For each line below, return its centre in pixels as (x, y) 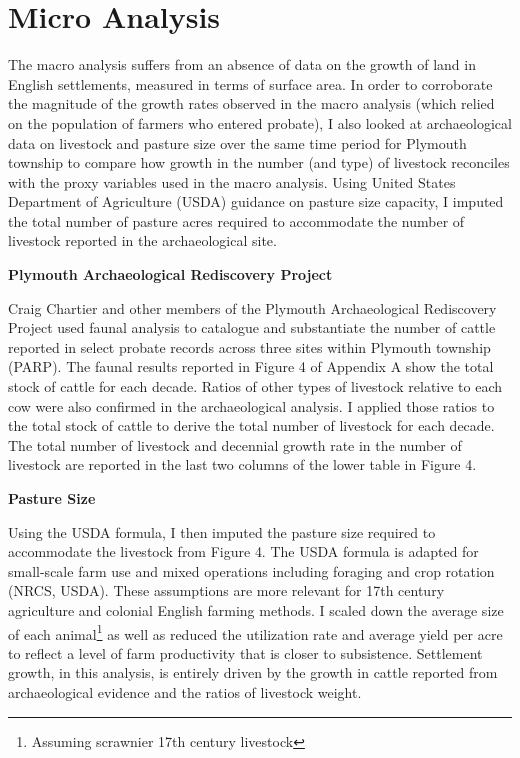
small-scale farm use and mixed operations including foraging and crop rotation (251, 570)
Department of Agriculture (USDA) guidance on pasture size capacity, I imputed (256, 201)
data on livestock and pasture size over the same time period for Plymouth (237, 142)
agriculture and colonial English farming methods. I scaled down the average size (256, 609)
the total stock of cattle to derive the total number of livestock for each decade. (251, 425)
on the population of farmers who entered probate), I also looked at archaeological (260, 122)
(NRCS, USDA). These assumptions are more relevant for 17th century (226, 590)
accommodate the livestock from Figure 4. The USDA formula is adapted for (243, 551)
